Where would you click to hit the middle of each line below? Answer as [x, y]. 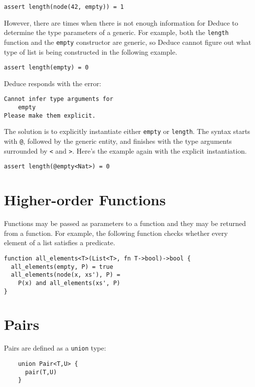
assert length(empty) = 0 [46, 68]
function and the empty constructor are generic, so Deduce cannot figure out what [128, 42]
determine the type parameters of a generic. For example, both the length [116, 32]
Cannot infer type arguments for [59, 99]
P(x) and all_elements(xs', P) [69, 283]
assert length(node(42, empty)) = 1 [64, 7]
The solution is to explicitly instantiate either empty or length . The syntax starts [127, 131]
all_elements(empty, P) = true [62, 267]
